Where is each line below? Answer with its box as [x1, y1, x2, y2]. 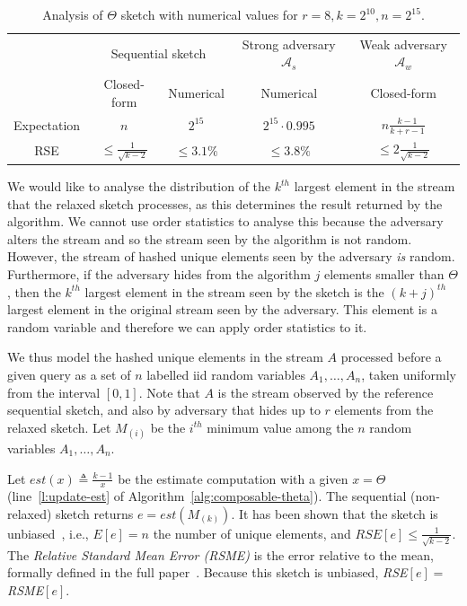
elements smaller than [323, 264, 445, 283]
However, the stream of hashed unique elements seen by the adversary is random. [7, 247, 455, 266]
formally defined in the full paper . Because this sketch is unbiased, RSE [7, 563, 408, 582]
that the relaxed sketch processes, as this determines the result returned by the [7, 194, 443, 213]
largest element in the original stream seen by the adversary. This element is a [7, 300, 437, 319]
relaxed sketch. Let [7, 417, 111, 436]
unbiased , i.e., [7, 523, 89, 542]
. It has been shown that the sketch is [231, 504, 438, 523]
